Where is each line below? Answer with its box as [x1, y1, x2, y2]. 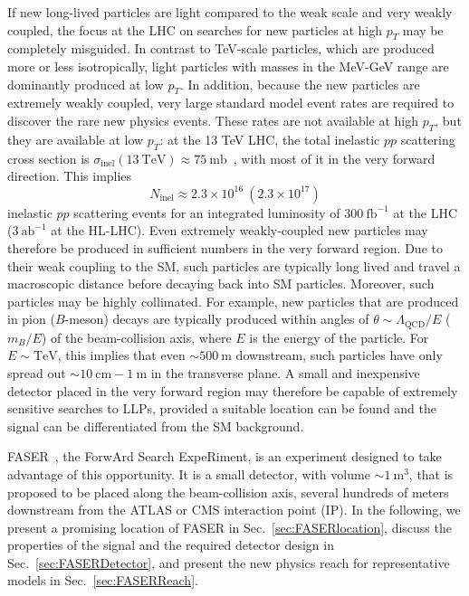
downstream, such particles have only [235, 345, 443, 364]
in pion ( [7, 309, 55, 328]
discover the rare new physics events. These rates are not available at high [7, 110, 419, 129]
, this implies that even [57, 345, 186, 364]
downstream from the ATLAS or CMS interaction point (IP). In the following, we [7, 500, 461, 519]
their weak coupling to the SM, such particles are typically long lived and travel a [7, 256, 461, 275]
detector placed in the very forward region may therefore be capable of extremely [7, 381, 458, 400]
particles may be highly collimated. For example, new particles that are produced [7, 291, 459, 310]
